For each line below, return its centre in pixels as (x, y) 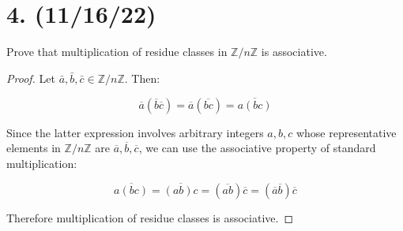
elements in (34, 148)
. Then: (142, 78)
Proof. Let (31, 78)
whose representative (346, 132)
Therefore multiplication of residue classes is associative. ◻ (150, 217)
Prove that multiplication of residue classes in (117, 52)
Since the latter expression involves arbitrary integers (135, 132)
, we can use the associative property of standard (257, 148)
